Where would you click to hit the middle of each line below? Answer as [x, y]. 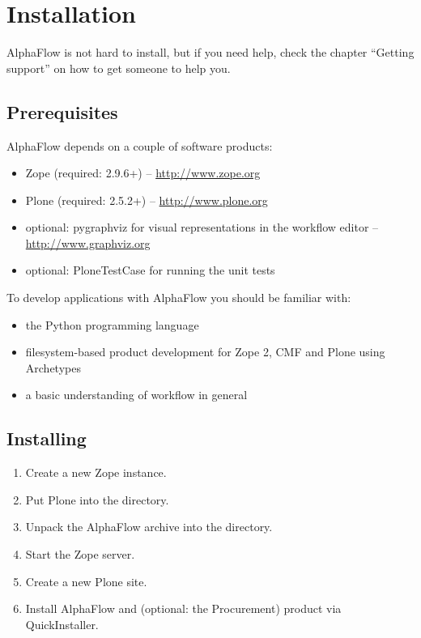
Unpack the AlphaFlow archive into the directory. [149, 527]
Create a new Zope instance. [96, 472]
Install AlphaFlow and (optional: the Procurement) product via [183, 608]
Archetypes [53, 367]
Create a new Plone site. [86, 581]
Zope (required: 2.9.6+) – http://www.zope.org [143, 173]
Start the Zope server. [80, 554]
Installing [47, 438]
